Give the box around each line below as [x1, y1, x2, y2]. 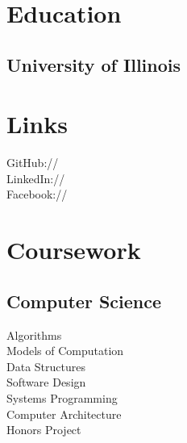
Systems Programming [6, 390, 118, 407]
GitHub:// [6, 154, 59, 171]
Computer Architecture [6, 405, 122, 422]
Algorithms [6, 326, 62, 343]
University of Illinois [6, 52, 181, 77]
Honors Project [6, 421, 81, 438]
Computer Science [6, 288, 162, 313]
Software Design [6, 374, 86, 391]
